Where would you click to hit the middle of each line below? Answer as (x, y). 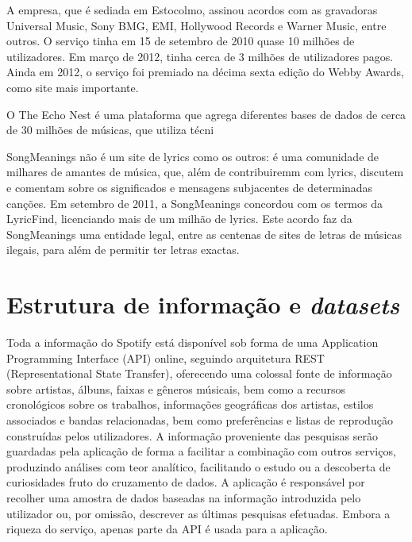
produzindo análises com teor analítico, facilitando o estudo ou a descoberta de (198, 466)
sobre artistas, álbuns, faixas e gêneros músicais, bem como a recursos (176, 388)
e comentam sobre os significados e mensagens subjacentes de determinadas (190, 187)
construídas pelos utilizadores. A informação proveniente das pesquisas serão (192, 435)
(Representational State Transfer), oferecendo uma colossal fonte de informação (199, 373)
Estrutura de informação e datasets (203, 305)
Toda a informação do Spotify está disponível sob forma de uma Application (193, 342)
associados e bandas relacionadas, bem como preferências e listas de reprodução (200, 420)
